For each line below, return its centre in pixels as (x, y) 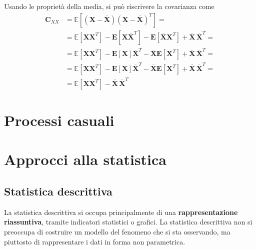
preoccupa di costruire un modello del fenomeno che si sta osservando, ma (117, 232)
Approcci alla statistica (85, 159)
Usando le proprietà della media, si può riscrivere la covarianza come (109, 6)
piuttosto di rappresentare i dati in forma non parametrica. (95, 241)
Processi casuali (59, 120)
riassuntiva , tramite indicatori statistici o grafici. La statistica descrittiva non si (128, 222)
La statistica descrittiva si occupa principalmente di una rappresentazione (121, 212)
